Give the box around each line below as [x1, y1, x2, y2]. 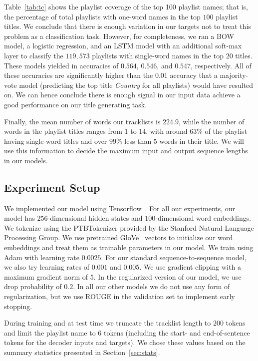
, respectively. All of [191, 60, 252, 70]
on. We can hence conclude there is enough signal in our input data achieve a [4, 89, 241, 100]
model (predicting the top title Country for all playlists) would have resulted [19, 79, 254, 90]
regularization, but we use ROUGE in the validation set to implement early [4, 291, 235, 302]
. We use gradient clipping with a [139, 262, 241, 272]
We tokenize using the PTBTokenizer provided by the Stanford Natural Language [4, 222, 254, 233]
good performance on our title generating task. [4, 99, 147, 109]
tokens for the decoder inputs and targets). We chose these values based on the [4, 337, 246, 348]
